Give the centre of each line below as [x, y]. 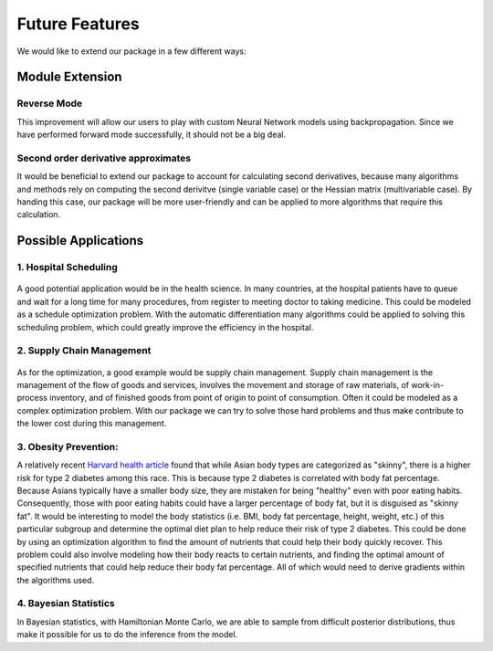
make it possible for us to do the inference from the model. [127, 635]
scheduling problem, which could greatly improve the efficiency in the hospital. [165, 327]
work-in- [428, 384]
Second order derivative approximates [104, 158]
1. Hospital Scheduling [68, 268]
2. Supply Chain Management [84, 351]
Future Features [79, 24]
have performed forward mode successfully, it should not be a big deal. [152, 135]
